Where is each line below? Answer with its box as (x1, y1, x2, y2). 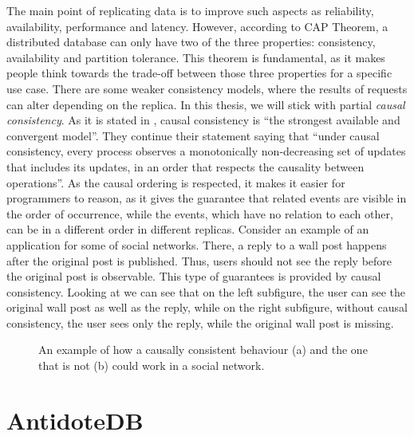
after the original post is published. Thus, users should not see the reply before (6, 252, 392, 269)
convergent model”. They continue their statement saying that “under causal (6, 127, 380, 143)
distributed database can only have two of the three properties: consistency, (6, 33, 376, 50)
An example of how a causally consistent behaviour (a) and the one (38, 341, 368, 358)
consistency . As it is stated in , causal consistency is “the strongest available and (6, 112, 400, 128)
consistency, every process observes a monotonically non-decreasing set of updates (6, 143, 406, 159)
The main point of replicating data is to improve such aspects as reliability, (6, 2, 374, 18)
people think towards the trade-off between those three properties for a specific (6, 65, 392, 81)
